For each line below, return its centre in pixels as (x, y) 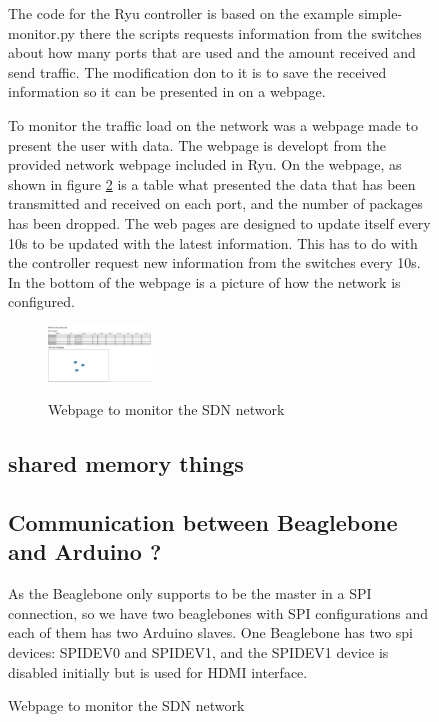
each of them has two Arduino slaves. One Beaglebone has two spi (211, 632)
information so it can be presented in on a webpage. (167, 91)
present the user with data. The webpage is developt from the (197, 144)
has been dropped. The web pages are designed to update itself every (219, 222)
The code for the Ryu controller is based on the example (181, 13)
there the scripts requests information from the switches (250, 32)
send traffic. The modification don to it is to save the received (197, 71)
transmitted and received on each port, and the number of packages (215, 203)
